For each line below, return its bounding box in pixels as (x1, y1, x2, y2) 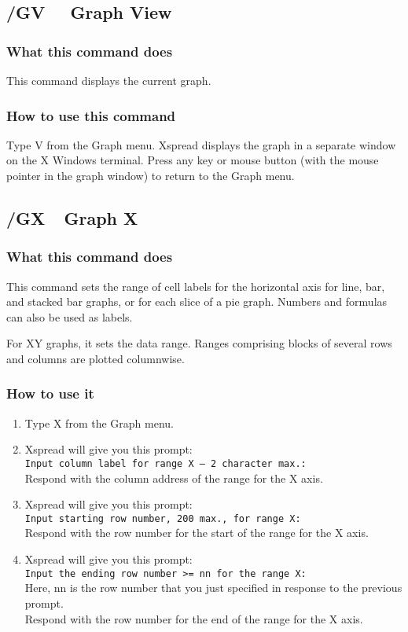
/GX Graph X (6, 205, 138, 230)
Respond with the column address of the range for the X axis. (24, 469, 323, 486)
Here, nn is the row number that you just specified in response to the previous (24, 579, 402, 596)
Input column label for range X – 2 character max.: (24, 457, 307, 469)
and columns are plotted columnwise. (6, 350, 185, 366)
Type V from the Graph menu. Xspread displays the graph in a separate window (6, 136, 396, 152)
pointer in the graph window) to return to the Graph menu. (6, 167, 295, 183)
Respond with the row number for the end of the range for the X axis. (24, 610, 363, 626)
